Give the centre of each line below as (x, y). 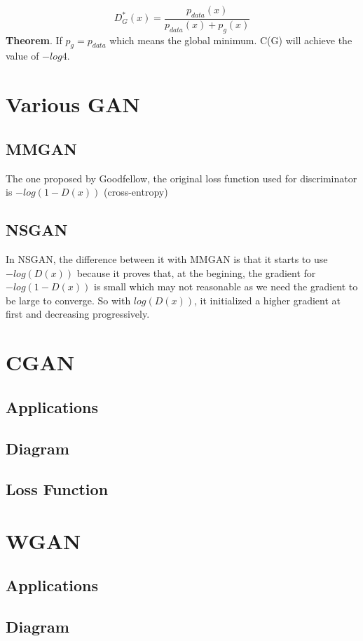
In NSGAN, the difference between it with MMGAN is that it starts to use (167, 258)
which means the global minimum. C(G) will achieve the (231, 40)
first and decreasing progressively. (78, 314)
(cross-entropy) (136, 192)
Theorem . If (34, 40)
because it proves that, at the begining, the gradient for (196, 272)
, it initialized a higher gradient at (267, 300)
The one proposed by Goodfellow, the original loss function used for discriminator (181, 178)
